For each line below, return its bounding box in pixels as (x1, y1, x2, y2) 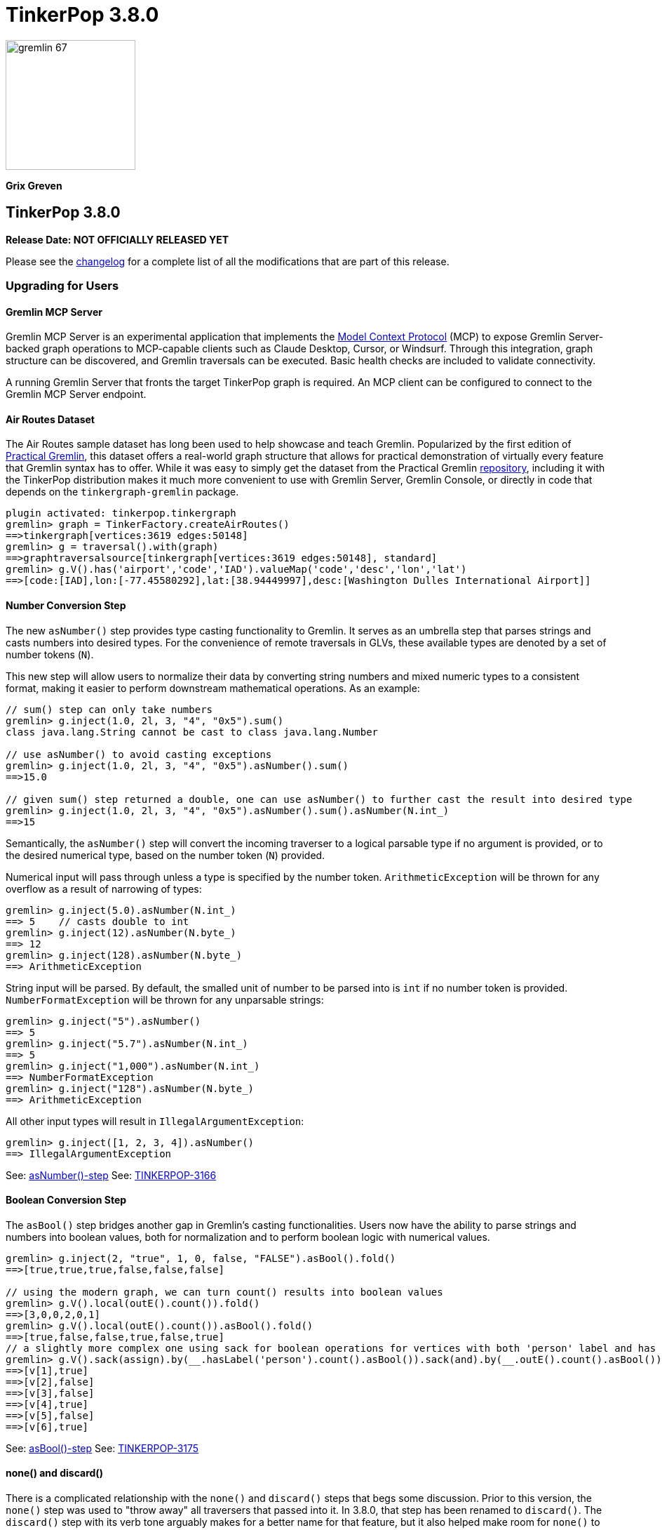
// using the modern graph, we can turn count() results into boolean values (6, 1286, 443, 1298)
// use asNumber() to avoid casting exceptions (6, 748, 272, 760)
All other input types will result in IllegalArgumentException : (6, 1115, 304, 1127)
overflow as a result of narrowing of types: (6, 882, 202, 895)
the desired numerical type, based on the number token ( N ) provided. (6, 849, 325, 861)
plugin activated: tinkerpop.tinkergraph (6, 507, 236, 519)
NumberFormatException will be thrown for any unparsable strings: (6, 993, 324, 1006)
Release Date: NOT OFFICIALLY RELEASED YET (6, 233, 229, 246)
